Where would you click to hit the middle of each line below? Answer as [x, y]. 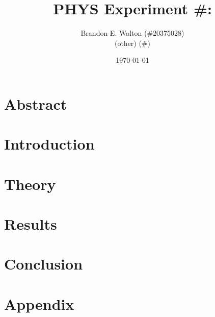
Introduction [49, 144]
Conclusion [44, 264]
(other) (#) [132, 43]
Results [31, 224]
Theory [30, 184]
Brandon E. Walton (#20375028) [132, 33]
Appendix [39, 303]
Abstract [36, 103]
